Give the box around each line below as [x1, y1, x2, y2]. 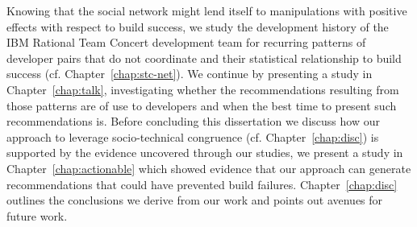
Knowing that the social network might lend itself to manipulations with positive [6, 2, 407, 19]
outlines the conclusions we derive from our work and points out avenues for [6, 192, 383, 208]
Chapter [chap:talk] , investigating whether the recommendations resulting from [6, 80, 399, 97]
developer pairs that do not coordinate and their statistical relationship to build [6, 49, 402, 66]
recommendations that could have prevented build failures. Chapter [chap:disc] [6, 175, 398, 192]
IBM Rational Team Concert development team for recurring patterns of [6, 34, 366, 51]
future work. [6, 207, 68, 224]
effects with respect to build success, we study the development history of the [6, 18, 389, 35]
